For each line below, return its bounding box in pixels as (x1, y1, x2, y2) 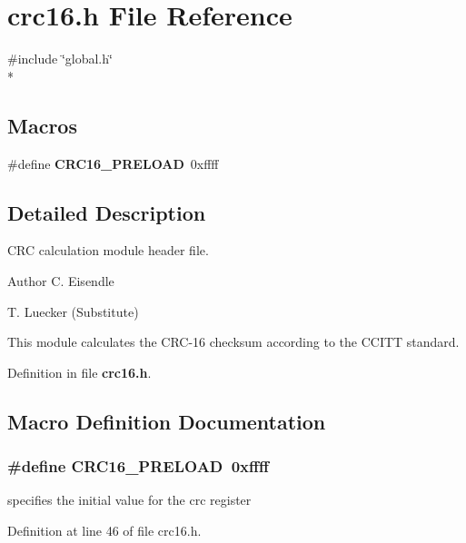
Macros (7, 111, 77, 139)
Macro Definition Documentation (7, 407, 326, 435)
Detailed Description (7, 198, 206, 226)
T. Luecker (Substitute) (7, 301, 139, 321)
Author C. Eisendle (7, 271, 114, 290)
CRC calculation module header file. (7, 241, 209, 260)
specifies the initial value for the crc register (7, 490, 252, 509)
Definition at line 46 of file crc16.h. (7, 520, 202, 539)
